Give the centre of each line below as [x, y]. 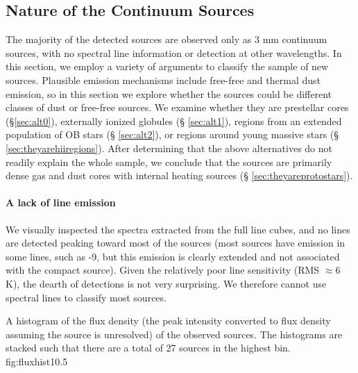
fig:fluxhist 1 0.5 [37, 361]
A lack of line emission [61, 202]
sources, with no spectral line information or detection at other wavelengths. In [174, 52]
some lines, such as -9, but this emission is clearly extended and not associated [173, 256]
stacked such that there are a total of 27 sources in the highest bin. [148, 348]
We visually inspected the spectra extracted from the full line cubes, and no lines [178, 229]
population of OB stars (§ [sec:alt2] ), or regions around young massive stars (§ [172, 134]
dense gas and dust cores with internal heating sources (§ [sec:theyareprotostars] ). [179, 175]
